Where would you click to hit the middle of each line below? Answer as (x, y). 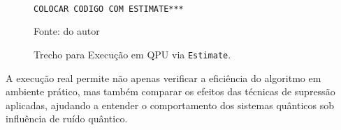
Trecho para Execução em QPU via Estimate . (132, 54)
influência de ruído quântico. (67, 119)
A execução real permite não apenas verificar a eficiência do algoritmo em (164, 78)
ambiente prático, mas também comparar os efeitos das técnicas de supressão (170, 91)
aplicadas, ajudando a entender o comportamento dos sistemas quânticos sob (170, 105)
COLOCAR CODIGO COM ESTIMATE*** (109, 9)
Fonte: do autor (67, 31)
